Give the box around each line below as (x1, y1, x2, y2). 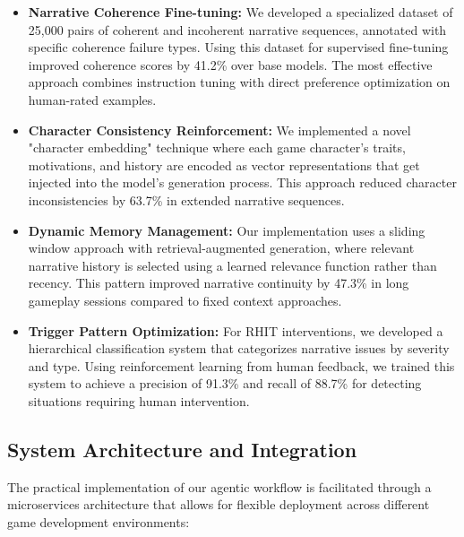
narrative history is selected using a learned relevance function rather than (28, 256, 437, 274)
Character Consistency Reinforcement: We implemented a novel (28, 120, 411, 139)
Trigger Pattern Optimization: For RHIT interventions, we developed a (28, 321, 443, 340)
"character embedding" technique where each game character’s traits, (28, 138, 406, 157)
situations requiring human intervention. (28, 391, 250, 410)
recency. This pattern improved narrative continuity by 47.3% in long (28, 273, 409, 292)
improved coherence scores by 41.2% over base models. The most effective (28, 55, 433, 74)
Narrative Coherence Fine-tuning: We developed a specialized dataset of (28, 3, 453, 21)
